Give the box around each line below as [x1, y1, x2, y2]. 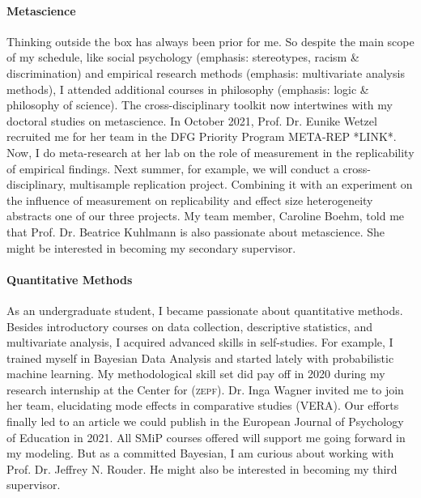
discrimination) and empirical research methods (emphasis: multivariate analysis [6, 64, 405, 81]
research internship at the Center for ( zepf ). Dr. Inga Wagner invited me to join [6, 381, 404, 398]
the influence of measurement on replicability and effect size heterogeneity [6, 191, 373, 208]
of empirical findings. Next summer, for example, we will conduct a [6, 160, 339, 177]
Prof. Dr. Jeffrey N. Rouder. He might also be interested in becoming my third [6, 460, 398, 477]
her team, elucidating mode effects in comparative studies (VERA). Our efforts [6, 397, 399, 414]
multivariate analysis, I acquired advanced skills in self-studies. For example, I [6, 334, 393, 351]
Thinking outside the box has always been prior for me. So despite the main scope [6, 32, 415, 49]
